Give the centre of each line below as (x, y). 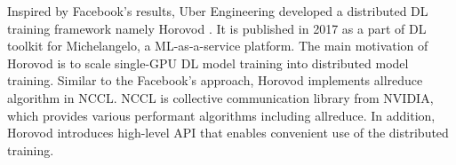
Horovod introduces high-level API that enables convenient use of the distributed (228, 133)
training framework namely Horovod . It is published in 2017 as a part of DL (217, 28)
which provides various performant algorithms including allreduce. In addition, (221, 115)
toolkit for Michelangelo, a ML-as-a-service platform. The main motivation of (218, 46)
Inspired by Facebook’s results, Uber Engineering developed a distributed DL (218, 11)
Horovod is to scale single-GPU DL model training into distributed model (208, 63)
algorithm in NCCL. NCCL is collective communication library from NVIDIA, (220, 97)
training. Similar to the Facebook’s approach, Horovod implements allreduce (215, 80)
